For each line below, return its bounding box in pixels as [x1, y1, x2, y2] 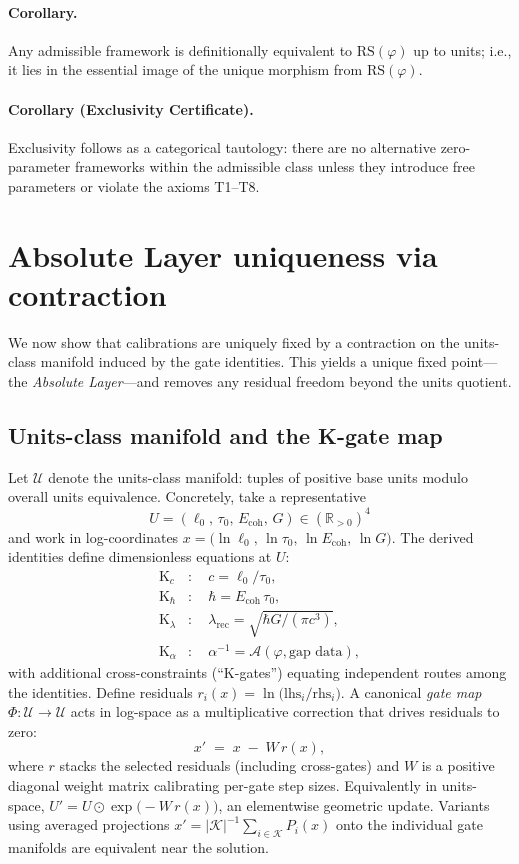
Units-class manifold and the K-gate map [8, 420, 443, 451]
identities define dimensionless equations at [8, 546, 272, 567]
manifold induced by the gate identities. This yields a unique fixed [40, 351, 447, 372]
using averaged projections [8, 814, 170, 835]
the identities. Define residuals [8, 681, 193, 702]
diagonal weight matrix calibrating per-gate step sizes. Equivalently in [8, 774, 438, 795]
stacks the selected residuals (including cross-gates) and [59, 755, 400, 776]
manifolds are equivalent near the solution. [8, 836, 269, 857]
